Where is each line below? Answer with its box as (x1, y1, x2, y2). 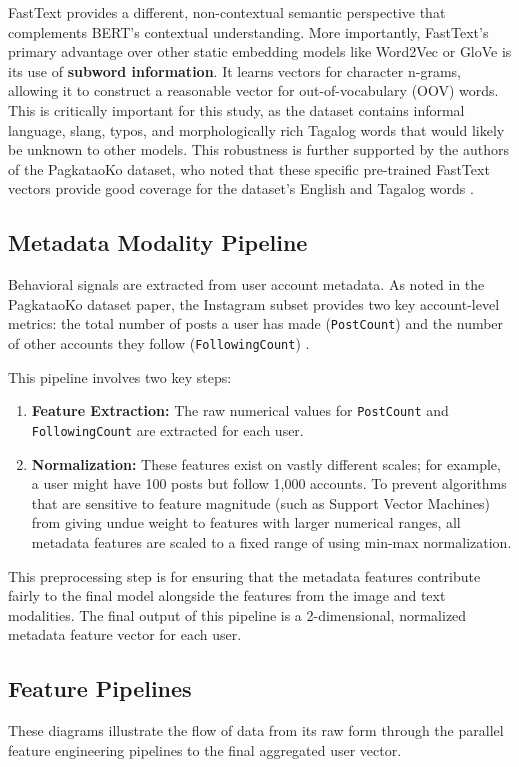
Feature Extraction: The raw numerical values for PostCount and (31, 400, 449, 421)
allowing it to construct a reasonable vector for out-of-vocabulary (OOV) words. (8, 80, 499, 101)
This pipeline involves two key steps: (8, 366, 232, 387)
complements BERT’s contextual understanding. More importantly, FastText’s (8, 21, 489, 42)
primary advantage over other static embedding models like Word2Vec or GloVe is (8, 41, 512, 62)
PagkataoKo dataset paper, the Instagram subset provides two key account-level (8, 293, 500, 314)
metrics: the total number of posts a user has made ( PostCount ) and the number (8, 313, 504, 334)
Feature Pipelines (8, 673, 192, 704)
